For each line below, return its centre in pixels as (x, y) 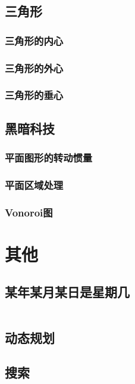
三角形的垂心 (34, 95)
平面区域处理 (34, 185)
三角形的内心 (34, 40)
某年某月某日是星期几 (67, 292)
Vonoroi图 (29, 212)
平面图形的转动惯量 (49, 158)
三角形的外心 (34, 68)
